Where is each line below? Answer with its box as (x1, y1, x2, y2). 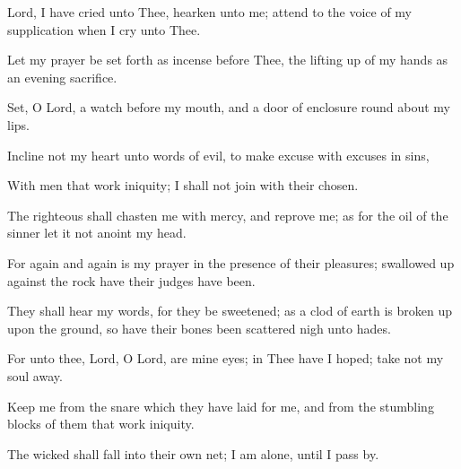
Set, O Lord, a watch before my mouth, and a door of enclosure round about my (7, 98, 450, 117)
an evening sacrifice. (7, 67, 117, 86)
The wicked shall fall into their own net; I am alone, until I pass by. (7, 444, 379, 463)
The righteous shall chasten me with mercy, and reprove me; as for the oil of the (7, 205, 448, 224)
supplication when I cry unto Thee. (7, 20, 201, 39)
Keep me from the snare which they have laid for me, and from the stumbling (7, 396, 434, 415)
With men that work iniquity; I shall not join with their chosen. (7, 176, 359, 195)
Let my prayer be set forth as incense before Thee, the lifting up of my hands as (7, 50, 448, 69)
